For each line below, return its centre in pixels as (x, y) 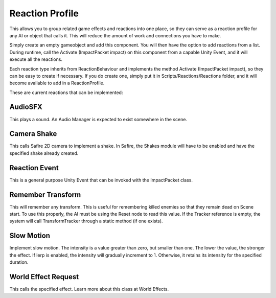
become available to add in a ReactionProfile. (57, 83)
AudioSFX (26, 107)
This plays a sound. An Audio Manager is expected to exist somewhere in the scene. (98, 119)
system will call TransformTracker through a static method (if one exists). (86, 221)
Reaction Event (34, 168)
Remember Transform (45, 194)
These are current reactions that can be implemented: (66, 93)
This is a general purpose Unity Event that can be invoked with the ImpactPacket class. (101, 180)
